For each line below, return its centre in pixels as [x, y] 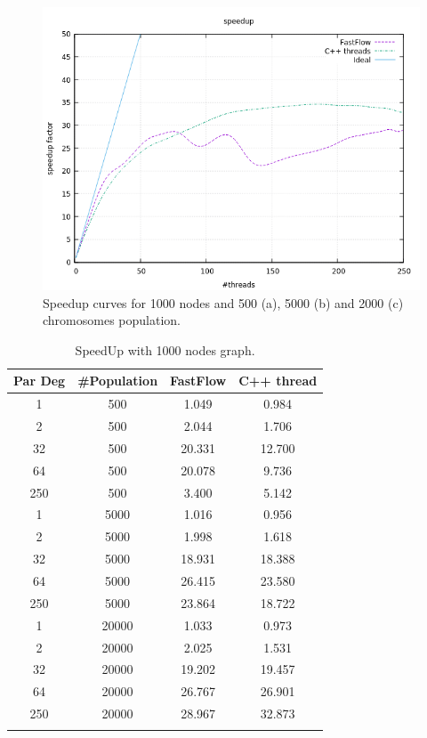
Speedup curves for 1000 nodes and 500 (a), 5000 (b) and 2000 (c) [223, 302]
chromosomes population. [112, 320]
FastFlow [198, 381]
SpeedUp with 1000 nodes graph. [165, 349]
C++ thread [278, 381]
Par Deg [40, 381]
